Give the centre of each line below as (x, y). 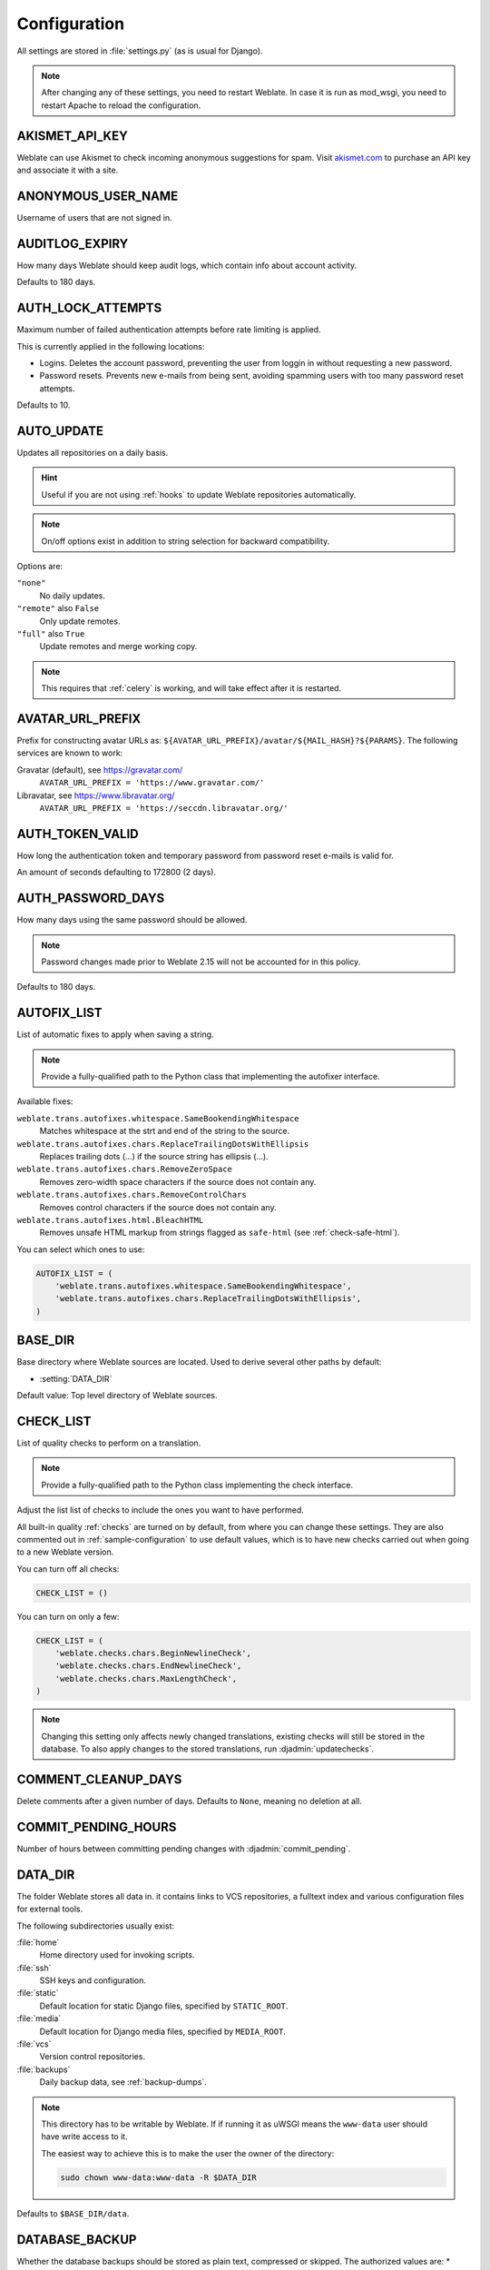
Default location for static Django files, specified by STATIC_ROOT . (164, 2006)
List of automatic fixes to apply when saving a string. (115, 1034)
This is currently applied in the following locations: (111, 346)
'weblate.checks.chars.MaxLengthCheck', (146, 1678)
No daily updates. (73, 596)
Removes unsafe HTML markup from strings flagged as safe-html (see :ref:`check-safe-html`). (220, 1233)
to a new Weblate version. (65, 1552)
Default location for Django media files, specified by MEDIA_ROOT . (162, 2031)
